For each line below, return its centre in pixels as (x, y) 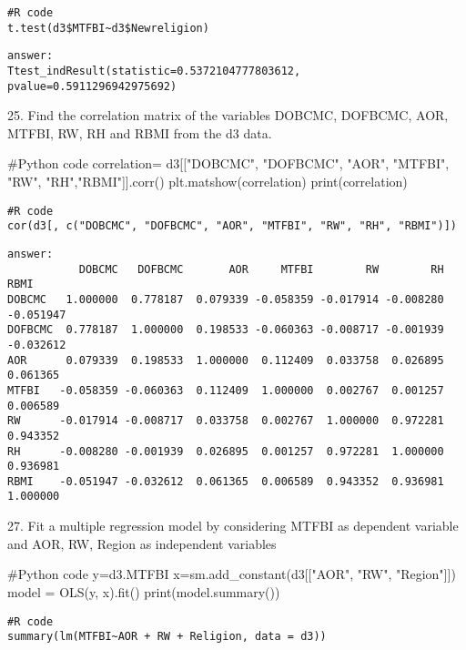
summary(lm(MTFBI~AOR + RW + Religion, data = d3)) (167, 637)
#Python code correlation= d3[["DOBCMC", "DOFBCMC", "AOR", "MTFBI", (228, 163)
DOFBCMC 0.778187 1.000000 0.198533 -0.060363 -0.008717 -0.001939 (226, 330)
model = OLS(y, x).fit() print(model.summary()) (144, 591)
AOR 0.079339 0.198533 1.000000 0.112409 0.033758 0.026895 (226, 360)
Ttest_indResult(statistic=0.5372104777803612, (154, 71)
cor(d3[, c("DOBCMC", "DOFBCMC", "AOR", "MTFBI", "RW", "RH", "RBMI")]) (232, 226)
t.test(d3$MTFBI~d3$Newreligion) (108, 28)
